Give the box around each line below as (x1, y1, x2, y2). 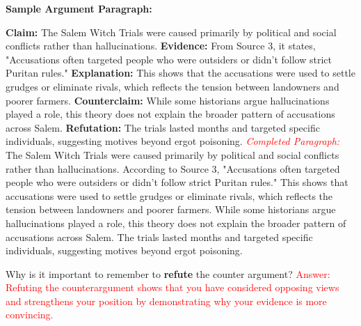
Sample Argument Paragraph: (6, 1, 152, 15)
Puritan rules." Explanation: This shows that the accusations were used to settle (6, 65, 355, 80)
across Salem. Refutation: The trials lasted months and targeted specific (6, 120, 320, 134)
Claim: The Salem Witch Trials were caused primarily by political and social (6, 24, 337, 39)
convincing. (6, 307, 54, 322)
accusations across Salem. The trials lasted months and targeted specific (6, 229, 313, 244)
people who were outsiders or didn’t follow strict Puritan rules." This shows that (6, 175, 348, 189)
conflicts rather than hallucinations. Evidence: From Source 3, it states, (6, 38, 316, 53)
